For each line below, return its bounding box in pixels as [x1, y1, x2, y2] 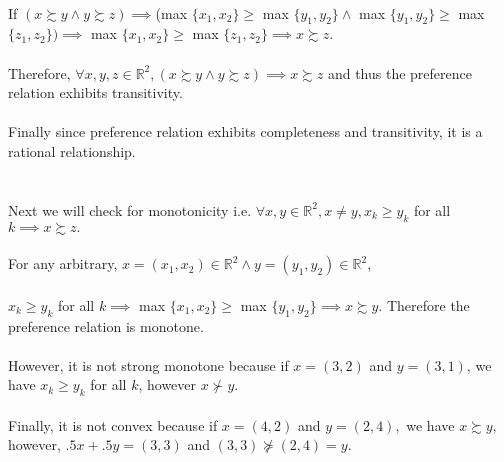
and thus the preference [327, 62, 472, 83]
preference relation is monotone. [8, 315, 204, 336]
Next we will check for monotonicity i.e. [8, 199, 252, 220]
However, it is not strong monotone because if [8, 354, 289, 375]
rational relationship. [8, 140, 136, 161]
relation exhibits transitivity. [8, 82, 183, 103]
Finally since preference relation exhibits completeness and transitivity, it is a [8, 121, 483, 142]
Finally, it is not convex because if [8, 414, 218, 435]
